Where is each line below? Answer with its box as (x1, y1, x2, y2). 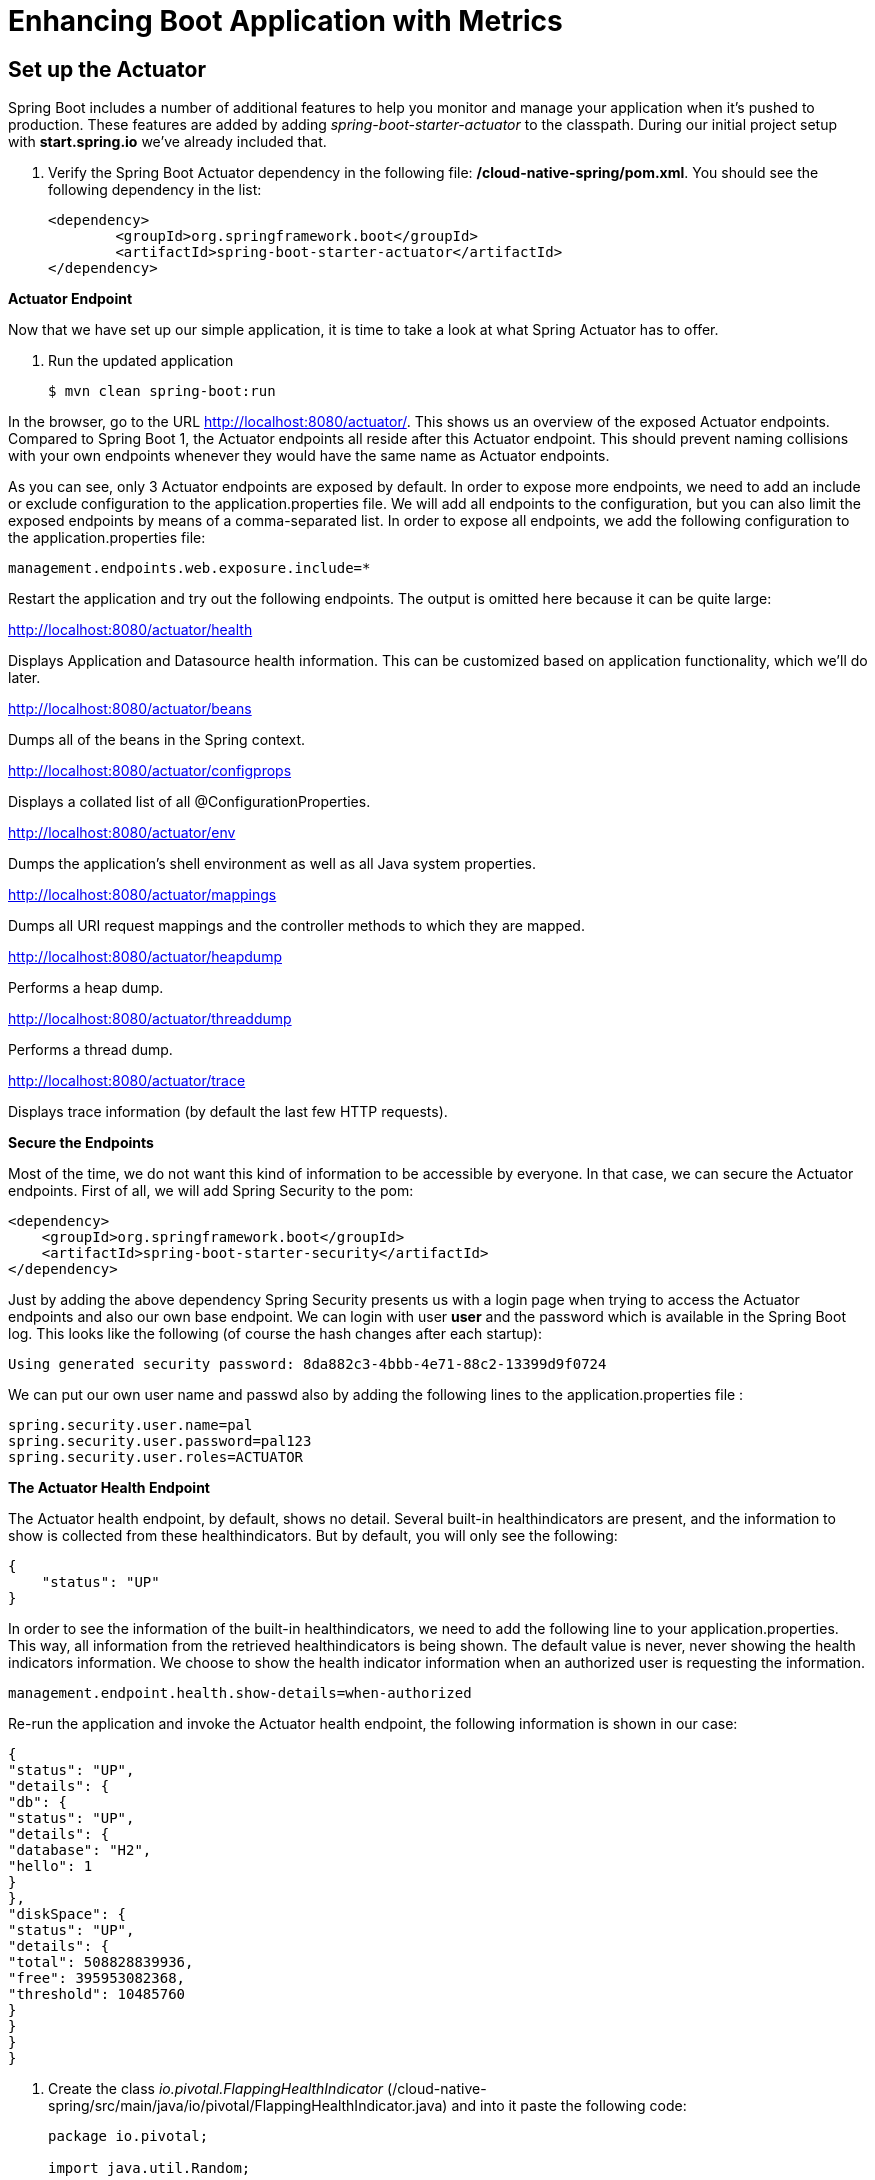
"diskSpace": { (8, 1906, 127, 1923)
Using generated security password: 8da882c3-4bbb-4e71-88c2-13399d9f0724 (8, 1356, 607, 1373)
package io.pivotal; (48, 2128, 209, 2145)
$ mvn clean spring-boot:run (48, 383, 276, 400)
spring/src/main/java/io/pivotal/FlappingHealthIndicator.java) (48, 2097, 448, 2115)
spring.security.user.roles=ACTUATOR (8, 1449, 304, 1466)
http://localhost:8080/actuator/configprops (8, 762, 292, 780)
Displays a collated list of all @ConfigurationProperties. (8, 793, 371, 811)
